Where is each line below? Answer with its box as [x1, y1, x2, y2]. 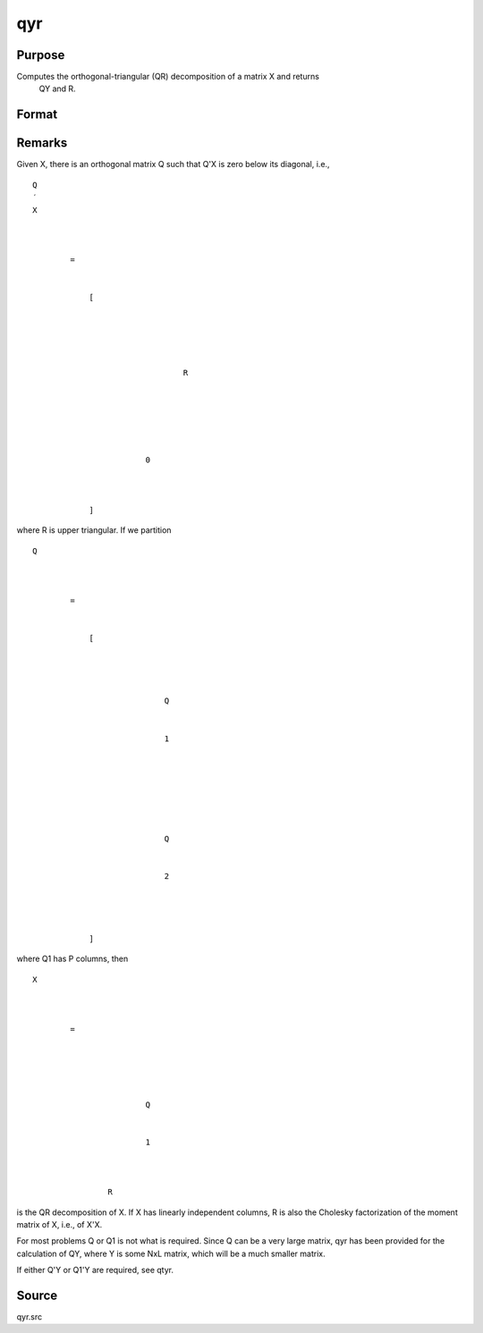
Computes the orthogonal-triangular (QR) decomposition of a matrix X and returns [16, 72, 319, 82]
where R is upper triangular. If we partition [16, 525, 172, 536]
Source [16, 1288, 58, 1303]
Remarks [16, 135, 68, 151]
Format [16, 107, 58, 122]
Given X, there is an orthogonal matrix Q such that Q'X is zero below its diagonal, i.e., [16, 159, 330, 170]
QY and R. [38, 83, 76, 94]
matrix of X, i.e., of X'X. [16, 1219, 103, 1230]
